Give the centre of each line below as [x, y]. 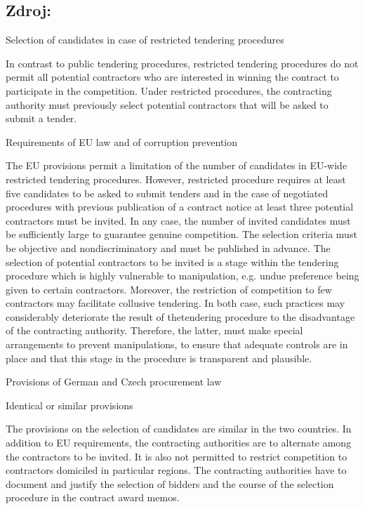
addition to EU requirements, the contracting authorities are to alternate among [179, 443]
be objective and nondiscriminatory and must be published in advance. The [168, 247]
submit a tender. [41, 118]
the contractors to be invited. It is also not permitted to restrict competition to [177, 456]
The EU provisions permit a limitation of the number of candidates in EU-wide [177, 165]
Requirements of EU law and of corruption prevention [122, 141]
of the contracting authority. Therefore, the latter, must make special [154, 330]
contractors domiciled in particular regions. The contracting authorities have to [176, 470]
